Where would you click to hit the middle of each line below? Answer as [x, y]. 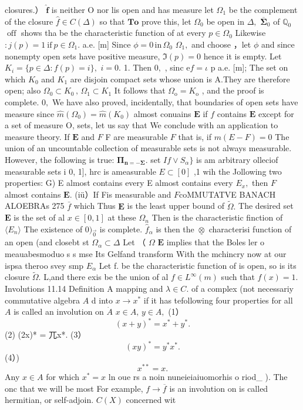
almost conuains [162, 113]
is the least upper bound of [176, 206]
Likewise [250, 33]
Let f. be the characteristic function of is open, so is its [198, 265]
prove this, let [166, 21]
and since [278, 44]
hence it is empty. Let [243, 56]
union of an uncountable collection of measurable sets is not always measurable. [148, 148]
